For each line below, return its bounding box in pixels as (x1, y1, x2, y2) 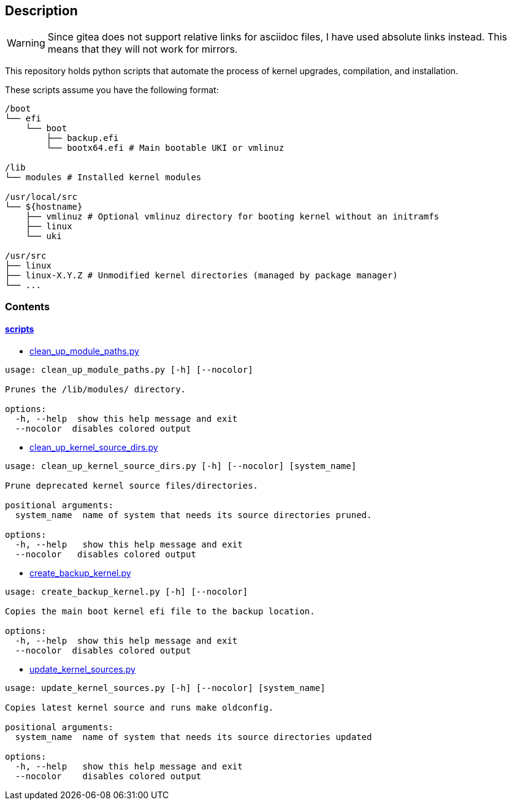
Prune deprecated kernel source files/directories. (5, 481, 259, 491)
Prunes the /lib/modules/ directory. (5, 384, 186, 395)
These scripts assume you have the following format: (5, 85, 219, 96)
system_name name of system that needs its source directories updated (15, 732, 372, 742)
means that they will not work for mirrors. (47, 43, 238, 56)
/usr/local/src (5, 192, 78, 202)
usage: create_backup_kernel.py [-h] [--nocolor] (5, 587, 248, 597)
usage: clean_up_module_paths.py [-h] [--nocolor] (5, 365, 253, 375)
